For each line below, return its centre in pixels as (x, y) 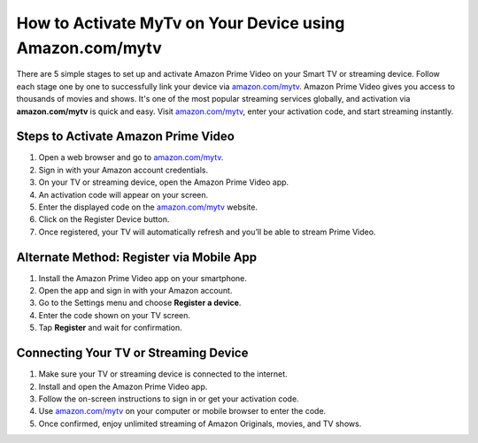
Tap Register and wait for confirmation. (110, 328)
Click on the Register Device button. (104, 219)
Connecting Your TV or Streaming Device (132, 353)
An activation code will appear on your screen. (123, 195)
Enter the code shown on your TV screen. (114, 315)
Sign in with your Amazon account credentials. (123, 170)
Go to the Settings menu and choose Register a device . (140, 303)
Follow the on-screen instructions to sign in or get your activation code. (169, 399)
